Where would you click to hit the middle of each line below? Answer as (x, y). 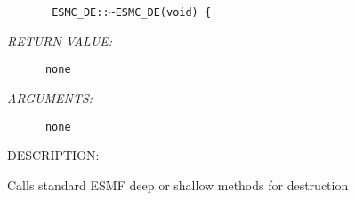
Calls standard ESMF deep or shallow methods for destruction (178, 184)
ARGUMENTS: (50, 97)
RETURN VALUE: (60, 40)
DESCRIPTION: (53, 155)
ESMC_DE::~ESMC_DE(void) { (132, 12)
